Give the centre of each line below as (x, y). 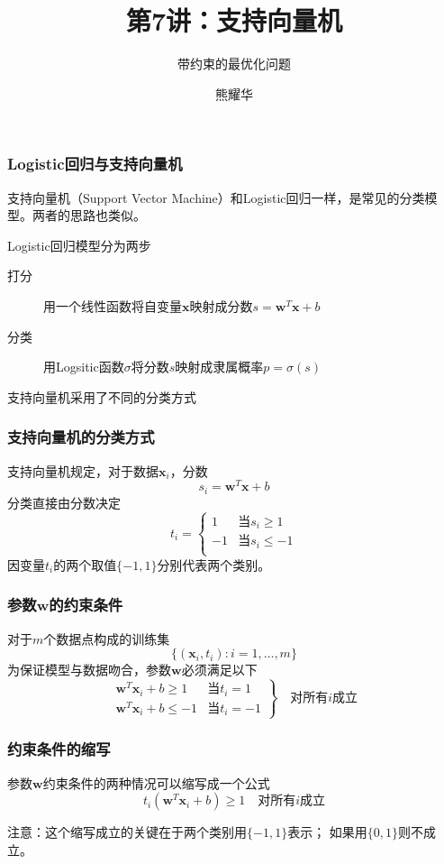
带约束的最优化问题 (234, 64)
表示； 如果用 (327, 832)
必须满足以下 (219, 670)
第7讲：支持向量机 (234, 20)
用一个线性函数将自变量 (113, 305)
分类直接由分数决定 (64, 502)
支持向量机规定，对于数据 (83, 470)
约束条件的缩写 (59, 749)
